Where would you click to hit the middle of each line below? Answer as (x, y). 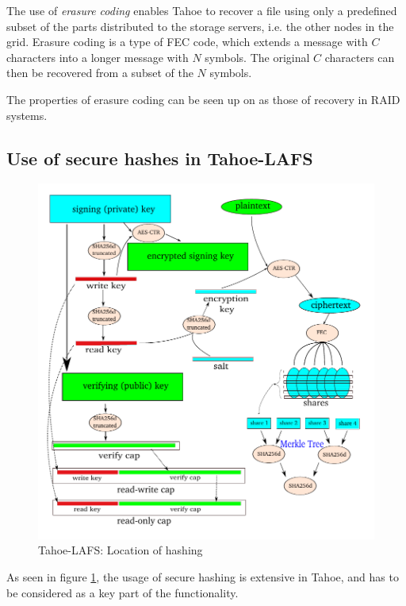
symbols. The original (257, 57)
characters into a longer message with (98, 57)
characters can (360, 57)
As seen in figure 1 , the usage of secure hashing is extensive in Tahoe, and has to (203, 576)
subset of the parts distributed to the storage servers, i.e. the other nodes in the (200, 26)
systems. (27, 115)
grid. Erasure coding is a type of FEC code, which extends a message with (187, 42)
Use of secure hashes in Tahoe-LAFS (160, 158)
